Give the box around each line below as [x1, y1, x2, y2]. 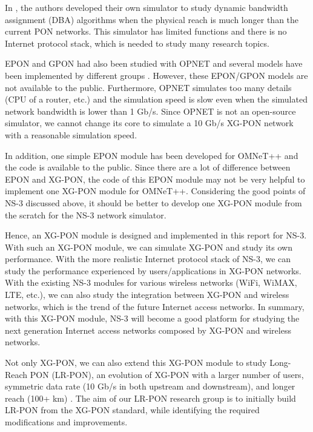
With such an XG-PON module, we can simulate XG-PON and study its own [5, 240, 292, 253]
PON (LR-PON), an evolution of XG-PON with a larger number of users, [30, 368, 304, 380]
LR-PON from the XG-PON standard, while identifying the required [5, 403, 260, 416]
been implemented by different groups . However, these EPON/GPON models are [5, 69, 308, 81]
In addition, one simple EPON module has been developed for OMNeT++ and [5, 149, 298, 161]
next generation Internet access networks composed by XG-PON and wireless [5, 323, 291, 336]
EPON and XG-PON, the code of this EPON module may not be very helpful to [5, 172, 305, 185]
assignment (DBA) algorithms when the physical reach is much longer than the [5, 13, 299, 25]
